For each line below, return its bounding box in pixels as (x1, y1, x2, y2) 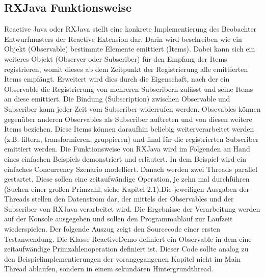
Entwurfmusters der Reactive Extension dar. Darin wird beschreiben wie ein (4, 33, 242, 44)
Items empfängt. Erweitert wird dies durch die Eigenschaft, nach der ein (4, 73, 230, 84)
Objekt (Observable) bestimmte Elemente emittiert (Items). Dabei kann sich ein (4, 43, 255, 54)
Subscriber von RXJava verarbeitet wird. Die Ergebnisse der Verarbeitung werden (4, 203, 260, 214)
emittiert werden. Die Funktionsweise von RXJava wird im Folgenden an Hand (4, 143, 250, 154)
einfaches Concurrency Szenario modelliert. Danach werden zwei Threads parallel (4, 163, 257, 174)
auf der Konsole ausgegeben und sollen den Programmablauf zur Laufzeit (4, 213, 233, 224)
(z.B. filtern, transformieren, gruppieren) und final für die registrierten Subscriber (4, 133, 259, 144)
